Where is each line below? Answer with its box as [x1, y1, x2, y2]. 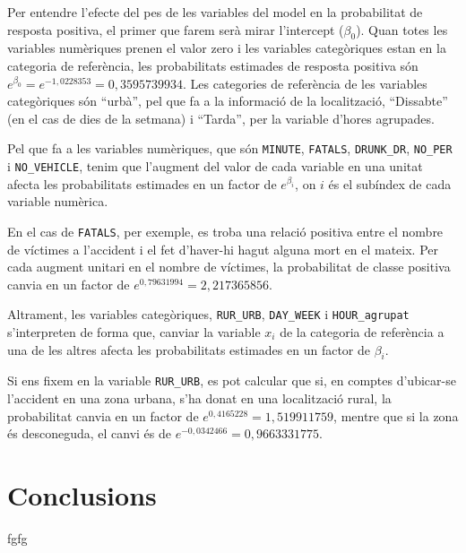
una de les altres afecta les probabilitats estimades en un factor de [7, 340, 370, 359]
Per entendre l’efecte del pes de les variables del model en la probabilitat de [7, 3, 423, 21]
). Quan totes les [356, 20, 448, 39]
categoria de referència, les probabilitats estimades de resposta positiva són [7, 56, 419, 74]
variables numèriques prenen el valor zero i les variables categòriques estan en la [7, 39, 446, 57]
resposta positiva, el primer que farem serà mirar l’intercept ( [7, 20, 344, 39]
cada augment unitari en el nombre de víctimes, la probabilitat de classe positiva [7, 257, 451, 276]
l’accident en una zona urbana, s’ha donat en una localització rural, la [7, 389, 392, 407]
